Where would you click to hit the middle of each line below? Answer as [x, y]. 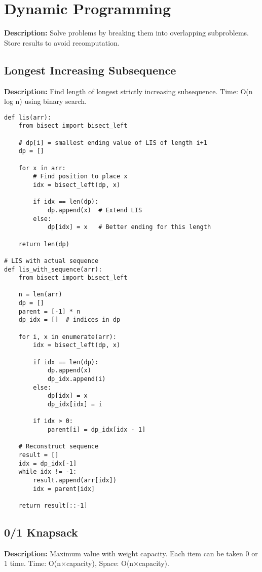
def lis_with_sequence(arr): [53, 269]
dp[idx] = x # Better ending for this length [129, 227]
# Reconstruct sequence [59, 447]
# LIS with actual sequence [51, 261]
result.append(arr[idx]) [75, 480]
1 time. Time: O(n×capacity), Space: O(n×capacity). [87, 563]
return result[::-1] [53, 505]
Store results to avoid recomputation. [62, 42]
